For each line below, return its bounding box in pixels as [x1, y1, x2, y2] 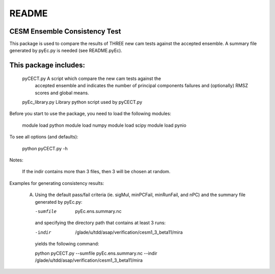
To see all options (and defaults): [9, 134, 78, 140]
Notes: [9, 157, 23, 163]
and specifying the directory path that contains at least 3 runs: [35, 220, 166, 226]
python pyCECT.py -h [22, 145, 68, 151]
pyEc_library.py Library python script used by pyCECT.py [22, 99, 143, 105]
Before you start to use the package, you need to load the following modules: [9, 111, 172, 117]
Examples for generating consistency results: [9, 180, 104, 186]
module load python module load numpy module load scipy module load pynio [22, 122, 187, 128]
